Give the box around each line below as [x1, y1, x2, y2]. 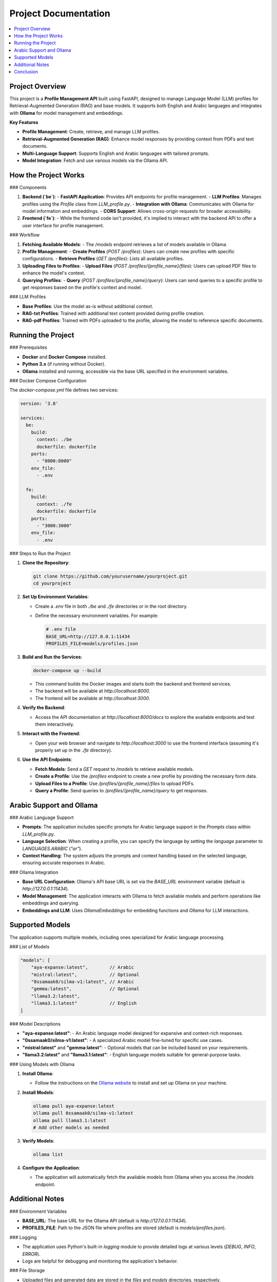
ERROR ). [22, 1251, 41, 1257]
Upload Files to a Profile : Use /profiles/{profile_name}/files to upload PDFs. [35, 780, 195, 787]
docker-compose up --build [33, 667, 101, 673]
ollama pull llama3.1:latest [33, 1117, 107, 1123]
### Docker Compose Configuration [9, 377, 87, 384]
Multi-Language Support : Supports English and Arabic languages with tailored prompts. [22, 150, 210, 156]
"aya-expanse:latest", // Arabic [31, 965, 134, 970]
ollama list [33, 1151, 64, 1157]
